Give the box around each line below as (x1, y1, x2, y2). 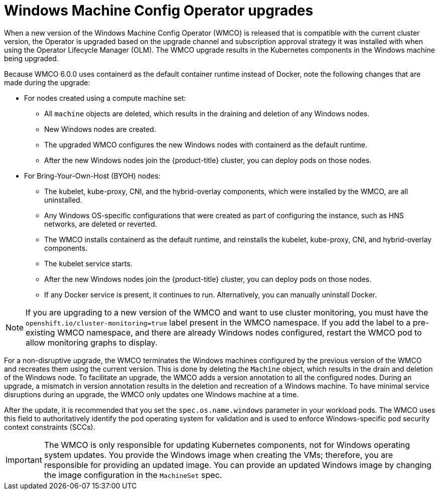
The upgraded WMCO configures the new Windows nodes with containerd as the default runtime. (44, 140, 367, 149)
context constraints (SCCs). (4, 422, 95, 431)
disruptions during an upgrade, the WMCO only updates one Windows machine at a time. (4, 390, 299, 399)
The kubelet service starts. (44, 259, 132, 268)
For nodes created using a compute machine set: (24, 93, 186, 102)
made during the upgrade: (4, 78, 90, 87)
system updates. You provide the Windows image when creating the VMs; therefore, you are (44, 449, 393, 460)
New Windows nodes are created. (44, 124, 156, 133)
